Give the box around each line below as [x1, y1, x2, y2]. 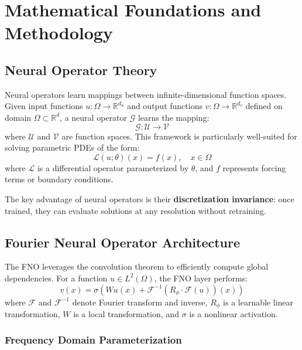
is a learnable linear [223, 295, 294, 308]
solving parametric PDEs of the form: [5, 141, 140, 154]
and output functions [127, 100, 203, 112]
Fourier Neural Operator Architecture [5, 233, 241, 251]
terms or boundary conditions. [5, 173, 114, 185]
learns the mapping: [138, 111, 210, 123]
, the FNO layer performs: [154, 271, 248, 284]
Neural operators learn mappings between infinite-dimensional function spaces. [5, 88, 287, 100]
